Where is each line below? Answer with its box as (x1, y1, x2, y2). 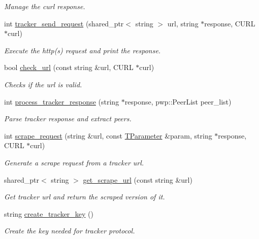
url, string (167, 18, 199, 28)
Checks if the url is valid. (4, 79, 82, 89)
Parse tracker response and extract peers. (4, 113, 132, 124)
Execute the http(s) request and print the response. (4, 45, 161, 55)
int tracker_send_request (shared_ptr (4, 18, 124, 28)
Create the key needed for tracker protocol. (4, 225, 135, 236)
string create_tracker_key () (4, 208, 94, 219)
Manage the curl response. (4, 1, 85, 11)
